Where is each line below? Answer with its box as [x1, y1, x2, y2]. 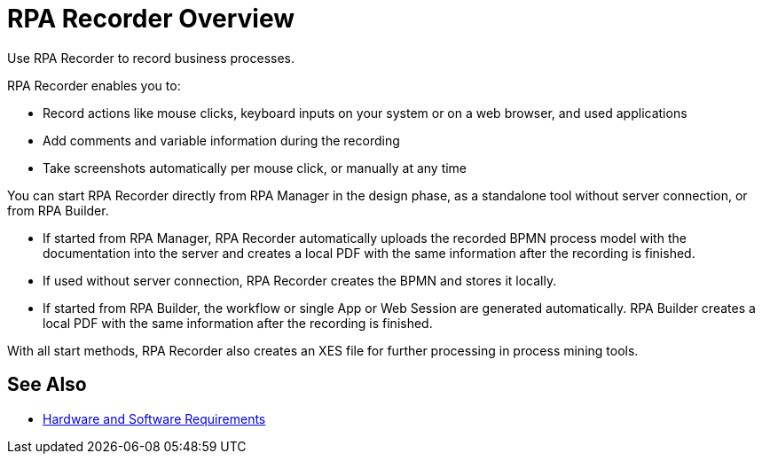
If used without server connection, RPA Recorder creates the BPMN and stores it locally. [43, 272, 557, 288]
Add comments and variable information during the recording [43, 132, 400, 148]
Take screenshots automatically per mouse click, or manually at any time [43, 160, 467, 176]
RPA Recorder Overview [7, 4, 295, 34]
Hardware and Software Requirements [43, 410, 266, 426]
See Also [7, 373, 87, 396]
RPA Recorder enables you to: [7, 77, 181, 93]
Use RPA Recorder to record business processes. [7, 50, 295, 66]
